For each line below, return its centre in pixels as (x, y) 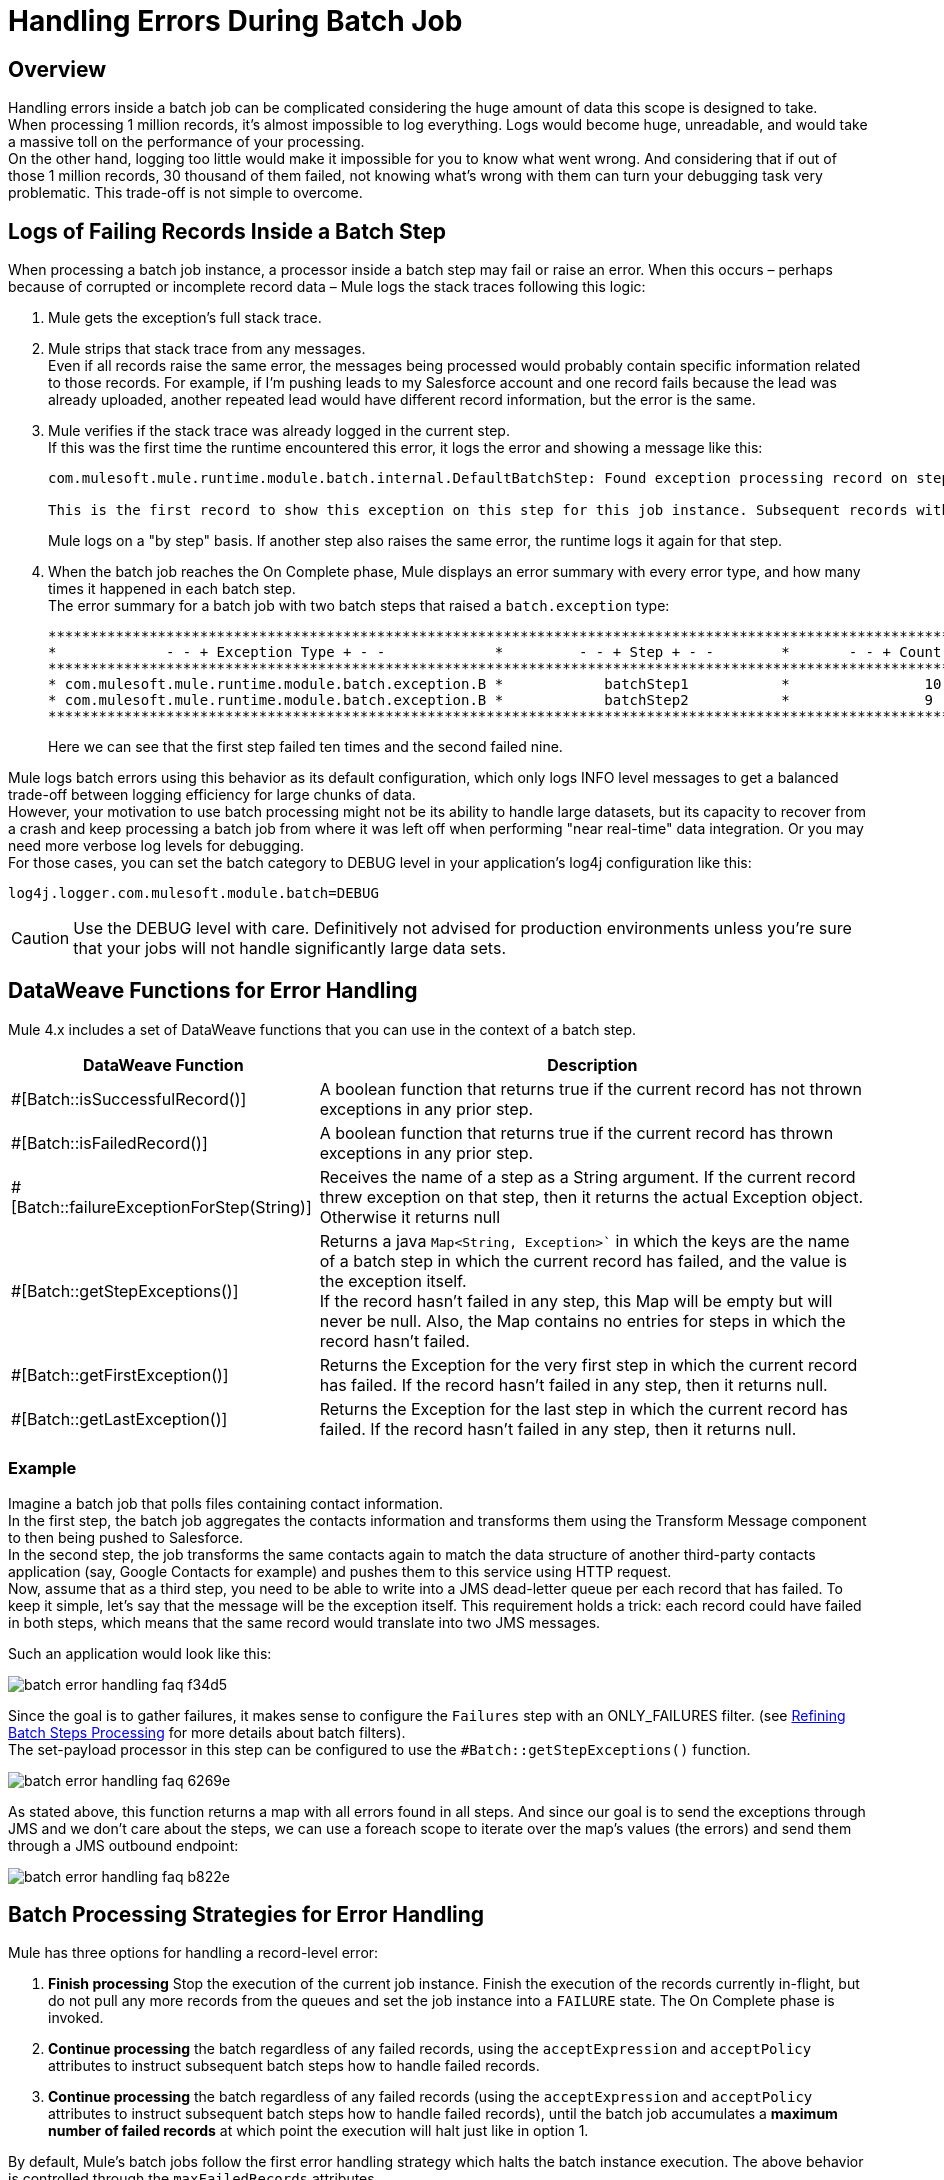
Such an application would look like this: (140, 1653)
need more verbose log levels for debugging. (156, 846)
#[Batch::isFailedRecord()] (109, 1142)
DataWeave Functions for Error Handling (213, 991)
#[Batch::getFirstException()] (120, 1374)
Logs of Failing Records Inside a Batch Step (227, 231)
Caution (40, 938)
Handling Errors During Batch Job (235, 21)
